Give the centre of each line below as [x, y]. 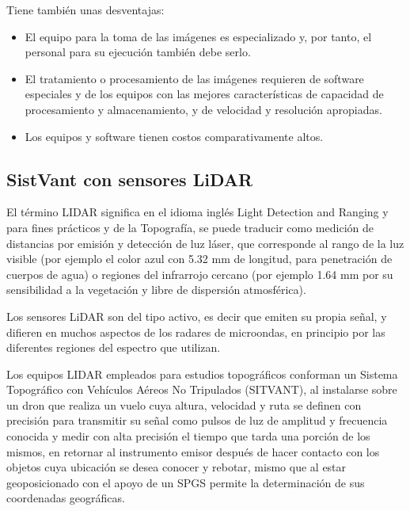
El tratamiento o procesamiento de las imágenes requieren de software [194, 78]
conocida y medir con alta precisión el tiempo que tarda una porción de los [188, 436]
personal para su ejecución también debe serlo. [138, 52]
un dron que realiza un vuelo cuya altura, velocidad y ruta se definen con [184, 404]
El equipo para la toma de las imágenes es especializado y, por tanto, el [198, 36]
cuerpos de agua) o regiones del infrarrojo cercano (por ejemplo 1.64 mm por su [200, 274]
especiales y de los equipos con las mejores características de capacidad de [204, 94]
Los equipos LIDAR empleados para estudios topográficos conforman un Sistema [202, 374]
